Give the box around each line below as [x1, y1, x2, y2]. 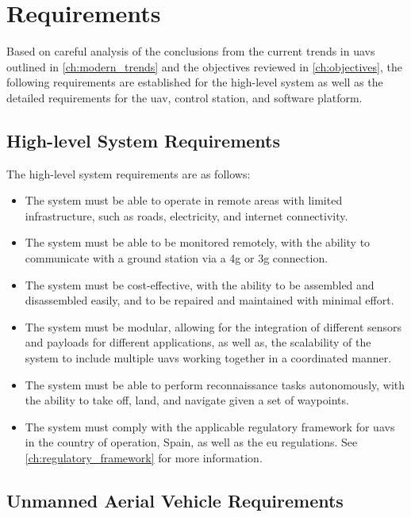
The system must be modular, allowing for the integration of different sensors [25, 318, 402, 335]
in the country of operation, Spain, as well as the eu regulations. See [25, 434, 358, 450]
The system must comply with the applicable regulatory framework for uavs [25, 418, 395, 435]
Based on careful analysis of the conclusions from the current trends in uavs [6, 43, 375, 59]
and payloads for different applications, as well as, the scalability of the [25, 334, 371, 350]
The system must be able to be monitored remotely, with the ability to [25, 234, 371, 251]
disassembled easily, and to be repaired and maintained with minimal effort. [25, 292, 394, 308]
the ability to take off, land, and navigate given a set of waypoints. [25, 392, 349, 408]
